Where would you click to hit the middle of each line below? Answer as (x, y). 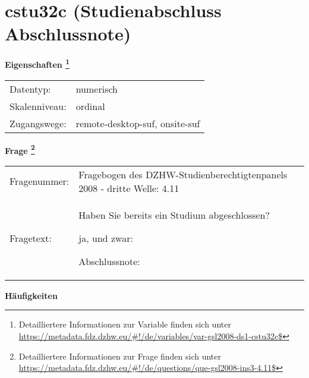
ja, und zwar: (106, 238)
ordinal (90, 106)
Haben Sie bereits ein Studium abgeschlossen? (174, 215)
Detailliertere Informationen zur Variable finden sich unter (125, 324)
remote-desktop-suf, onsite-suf (138, 123)
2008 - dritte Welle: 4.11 (129, 188)
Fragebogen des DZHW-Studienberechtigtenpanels (183, 174)
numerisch (97, 89)
